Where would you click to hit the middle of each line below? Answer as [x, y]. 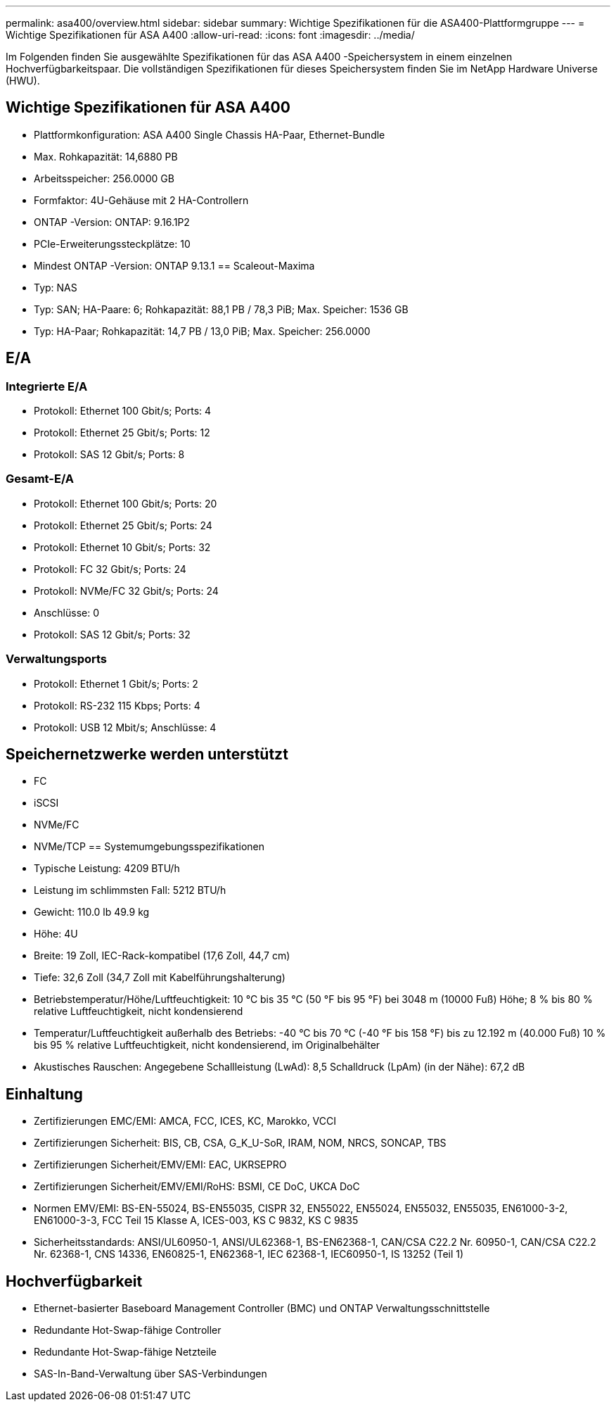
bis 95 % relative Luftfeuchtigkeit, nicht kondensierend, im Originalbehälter [207, 1045]
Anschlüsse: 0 [67, 612]
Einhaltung [44, 1094]
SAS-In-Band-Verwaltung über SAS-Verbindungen [150, 1374]
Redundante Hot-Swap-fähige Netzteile [125, 1352]
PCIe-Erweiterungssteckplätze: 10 [112, 244]
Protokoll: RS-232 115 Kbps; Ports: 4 [117, 705]
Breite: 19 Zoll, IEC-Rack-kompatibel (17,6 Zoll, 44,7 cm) [162, 956]
